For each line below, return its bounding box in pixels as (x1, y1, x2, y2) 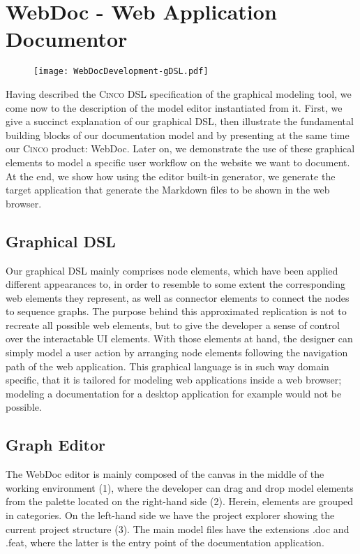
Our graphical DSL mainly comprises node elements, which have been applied (6, 263, 338, 277)
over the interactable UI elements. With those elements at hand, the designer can (6, 331, 353, 346)
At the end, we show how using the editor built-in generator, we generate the (6, 168, 336, 183)
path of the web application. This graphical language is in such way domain (6, 358, 329, 373)
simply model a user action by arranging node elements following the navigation (6, 345, 348, 360)
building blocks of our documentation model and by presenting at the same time (6, 127, 350, 142)
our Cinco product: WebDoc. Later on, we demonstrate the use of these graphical (6, 141, 355, 156)
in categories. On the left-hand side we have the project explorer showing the (6, 508, 335, 523)
